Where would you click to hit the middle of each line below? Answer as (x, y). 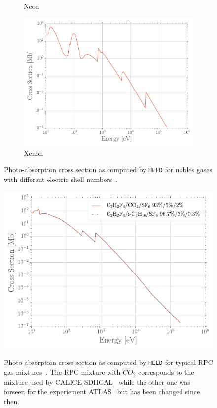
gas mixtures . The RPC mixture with (62, 372)
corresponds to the (166, 372)
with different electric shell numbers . (61, 179)
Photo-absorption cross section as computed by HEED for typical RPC (108, 362)
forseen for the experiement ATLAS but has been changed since (102, 391)
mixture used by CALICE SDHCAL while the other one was (97, 382)
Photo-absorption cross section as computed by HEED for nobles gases (108, 169)
